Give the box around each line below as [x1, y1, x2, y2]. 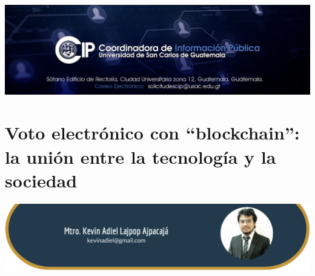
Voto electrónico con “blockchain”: [5, 120, 300, 145]
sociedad [5, 167, 78, 192]
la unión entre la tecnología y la [5, 144, 276, 169]
